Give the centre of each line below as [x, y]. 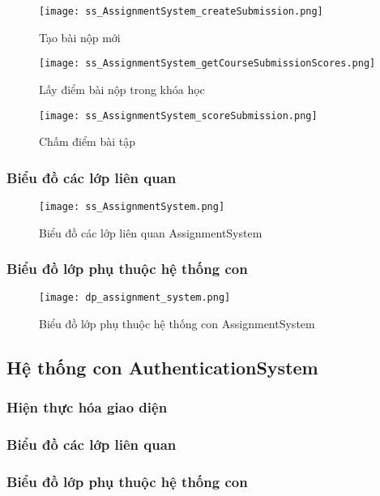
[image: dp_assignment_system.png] [135, 298]
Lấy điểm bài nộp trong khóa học [122, 89]
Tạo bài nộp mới [80, 37]
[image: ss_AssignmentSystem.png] [132, 206]
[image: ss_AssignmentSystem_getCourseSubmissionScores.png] [207, 64]
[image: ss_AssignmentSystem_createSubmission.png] [181, 11]
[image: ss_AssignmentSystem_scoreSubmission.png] [178, 115]
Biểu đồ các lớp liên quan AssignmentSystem [151, 232]
